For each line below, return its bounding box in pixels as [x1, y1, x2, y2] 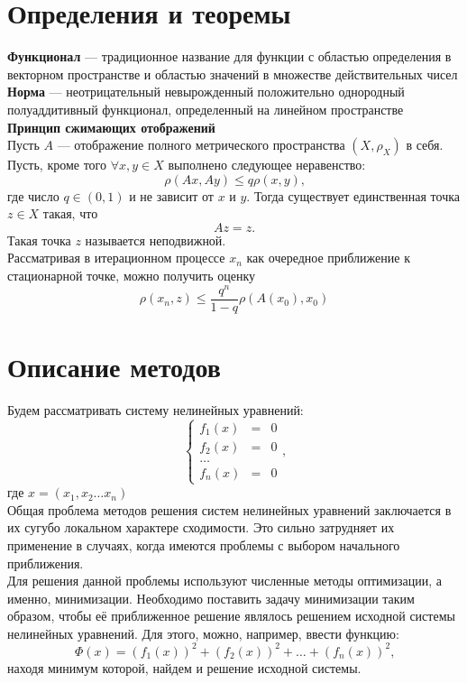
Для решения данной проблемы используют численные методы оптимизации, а [7, 571, 442, 590]
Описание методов [7, 347, 221, 384]
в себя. [406, 135, 444, 154]
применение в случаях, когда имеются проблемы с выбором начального [7, 535, 400, 554]
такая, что [42, 204, 98, 223]
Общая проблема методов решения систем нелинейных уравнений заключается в [7, 500, 452, 519]
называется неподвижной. [85, 230, 226, 249]
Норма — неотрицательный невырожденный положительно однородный [7, 82, 405, 101]
